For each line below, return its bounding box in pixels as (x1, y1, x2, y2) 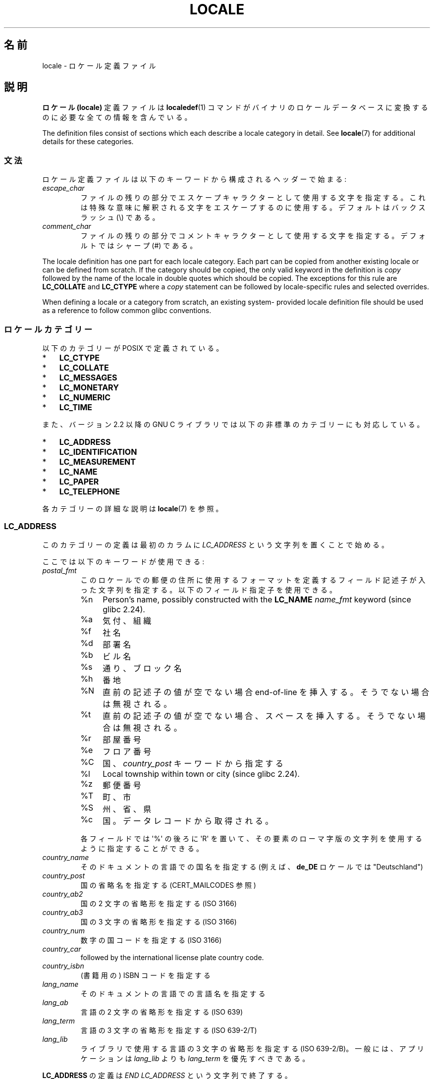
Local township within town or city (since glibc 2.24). (103, 768, 300, 779)
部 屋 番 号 (103, 734, 141, 745)
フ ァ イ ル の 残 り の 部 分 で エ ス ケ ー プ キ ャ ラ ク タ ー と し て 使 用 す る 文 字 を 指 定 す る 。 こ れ (80, 193, 426, 202)
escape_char (42, 184, 85, 193)
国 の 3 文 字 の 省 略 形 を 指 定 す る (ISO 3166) (80, 917, 237, 926)
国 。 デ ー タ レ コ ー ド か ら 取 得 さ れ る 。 (103, 815, 273, 826)
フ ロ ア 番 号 (103, 746, 152, 756)
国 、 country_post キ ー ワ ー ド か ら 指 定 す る (103, 758, 283, 768)
